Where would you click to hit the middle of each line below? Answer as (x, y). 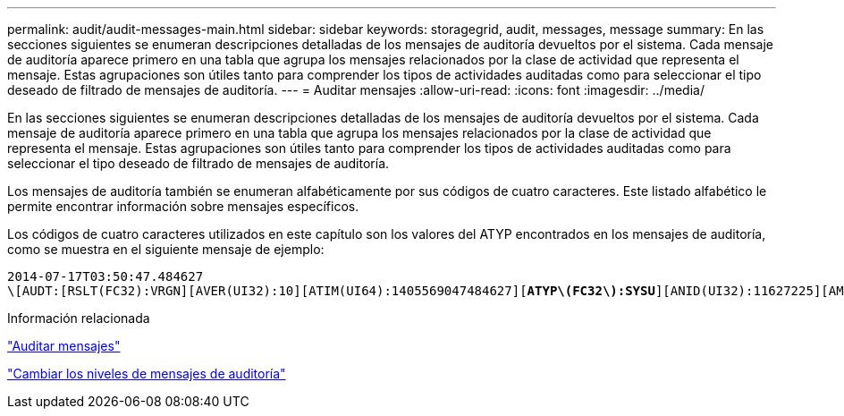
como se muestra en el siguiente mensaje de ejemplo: (166, 249)
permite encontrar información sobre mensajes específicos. (183, 206)
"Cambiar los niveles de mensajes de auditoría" (147, 374)
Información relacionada (79, 318)
